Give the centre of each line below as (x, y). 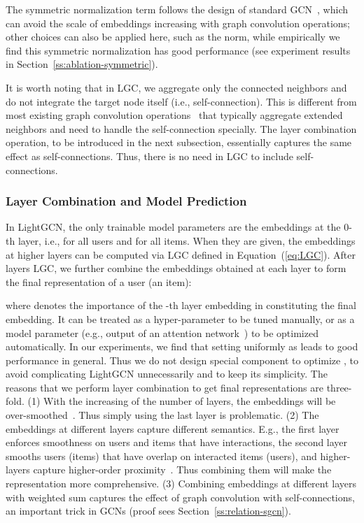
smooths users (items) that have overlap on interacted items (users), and (161, 456)
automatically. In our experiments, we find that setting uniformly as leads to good (182, 346)
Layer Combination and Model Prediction (126, 201)
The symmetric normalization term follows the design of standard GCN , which (177, 9)
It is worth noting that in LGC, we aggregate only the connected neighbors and (176, 87)
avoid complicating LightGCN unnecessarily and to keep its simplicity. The (167, 374)
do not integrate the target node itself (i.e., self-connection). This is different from (181, 101)
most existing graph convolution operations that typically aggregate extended (174, 115)
